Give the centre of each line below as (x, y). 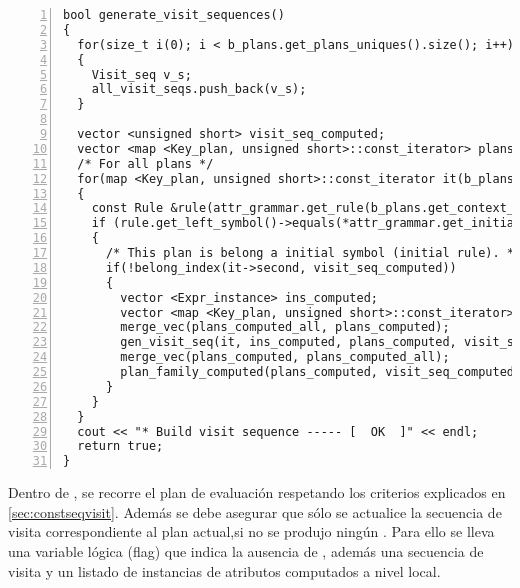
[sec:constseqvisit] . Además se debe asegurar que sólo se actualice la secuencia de (255, 511)
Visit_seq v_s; (141, 74)
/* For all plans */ (145, 163)
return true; (120, 446)
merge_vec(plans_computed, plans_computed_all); (285, 357)
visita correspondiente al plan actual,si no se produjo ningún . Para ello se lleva (251, 531)
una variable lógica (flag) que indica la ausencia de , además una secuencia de (246, 550)
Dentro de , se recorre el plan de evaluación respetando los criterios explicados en (257, 492)
